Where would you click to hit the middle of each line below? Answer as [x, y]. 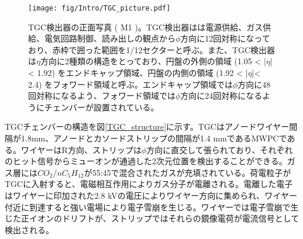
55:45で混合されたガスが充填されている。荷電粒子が [192, 172]
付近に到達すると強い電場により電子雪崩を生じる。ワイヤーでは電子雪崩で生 [152, 207]
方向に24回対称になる [221, 96]
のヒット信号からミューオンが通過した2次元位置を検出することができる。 [146, 161]
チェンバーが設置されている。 [101, 107]
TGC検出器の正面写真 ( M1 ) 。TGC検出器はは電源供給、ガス [146, 27]
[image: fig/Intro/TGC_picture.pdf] [99, 8]
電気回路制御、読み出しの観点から [110, 38]
